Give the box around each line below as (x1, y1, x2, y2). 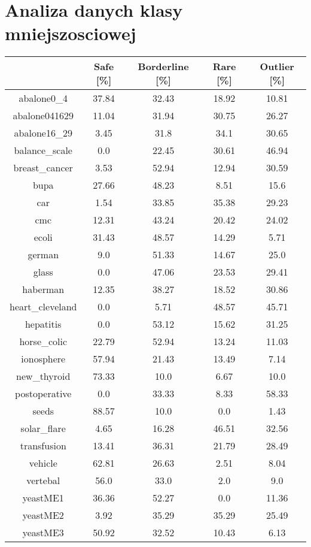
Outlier (260, 59, 294, 74)
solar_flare (20, 421, 66, 436)
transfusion (20, 439, 66, 453)
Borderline (138, 59, 189, 74)
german (28, 247, 59, 262)
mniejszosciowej (5, 21, 136, 46)
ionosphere (21, 352, 66, 366)
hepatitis (25, 317, 62, 331)
